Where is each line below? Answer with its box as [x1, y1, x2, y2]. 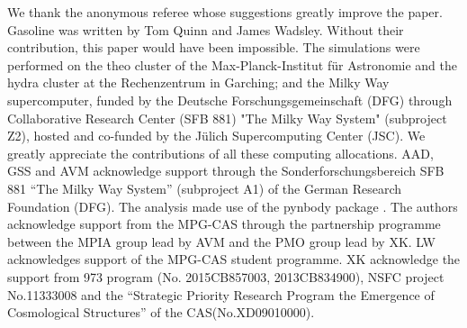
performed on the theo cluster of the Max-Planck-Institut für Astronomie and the [7, 55, 457, 74]
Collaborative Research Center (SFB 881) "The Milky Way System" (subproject [7, 108, 447, 127]
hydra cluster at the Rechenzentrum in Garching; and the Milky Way [7, 73, 390, 92]
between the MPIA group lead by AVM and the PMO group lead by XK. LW [7, 232, 436, 251]
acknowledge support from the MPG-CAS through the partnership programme [7, 214, 441, 233]
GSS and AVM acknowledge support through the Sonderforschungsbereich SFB [7, 161, 445, 180]
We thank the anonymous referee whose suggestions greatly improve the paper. [7, 3, 443, 21]
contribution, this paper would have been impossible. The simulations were [7, 38, 420, 57]
